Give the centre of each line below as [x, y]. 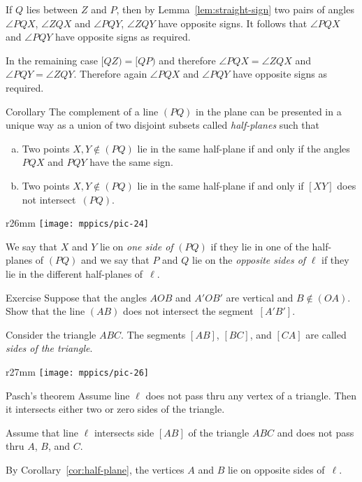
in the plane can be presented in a [269, 111]
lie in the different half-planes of [74, 273]
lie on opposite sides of [276, 469]
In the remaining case [52, 60]
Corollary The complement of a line [82, 111]
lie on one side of [136, 246]
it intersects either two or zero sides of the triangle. [115, 409]
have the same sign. [131, 162]
